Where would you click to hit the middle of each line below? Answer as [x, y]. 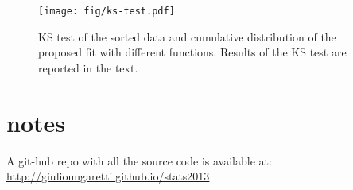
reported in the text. [88, 67]
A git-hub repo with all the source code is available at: [139, 160]
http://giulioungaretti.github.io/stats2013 [108, 176]
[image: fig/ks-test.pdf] [107, 11]
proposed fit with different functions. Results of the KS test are [192, 52]
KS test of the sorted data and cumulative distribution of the [187, 36]
